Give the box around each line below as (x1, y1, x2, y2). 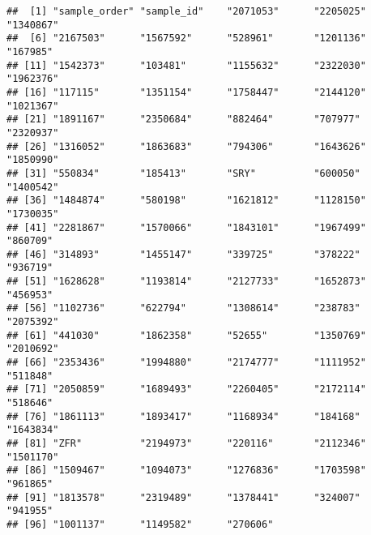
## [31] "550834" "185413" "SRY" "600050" (6, 167, 360, 179)
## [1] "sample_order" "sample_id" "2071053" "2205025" (6, 6, 366, 17)
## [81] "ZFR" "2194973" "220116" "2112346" (6, 438, 366, 449)
